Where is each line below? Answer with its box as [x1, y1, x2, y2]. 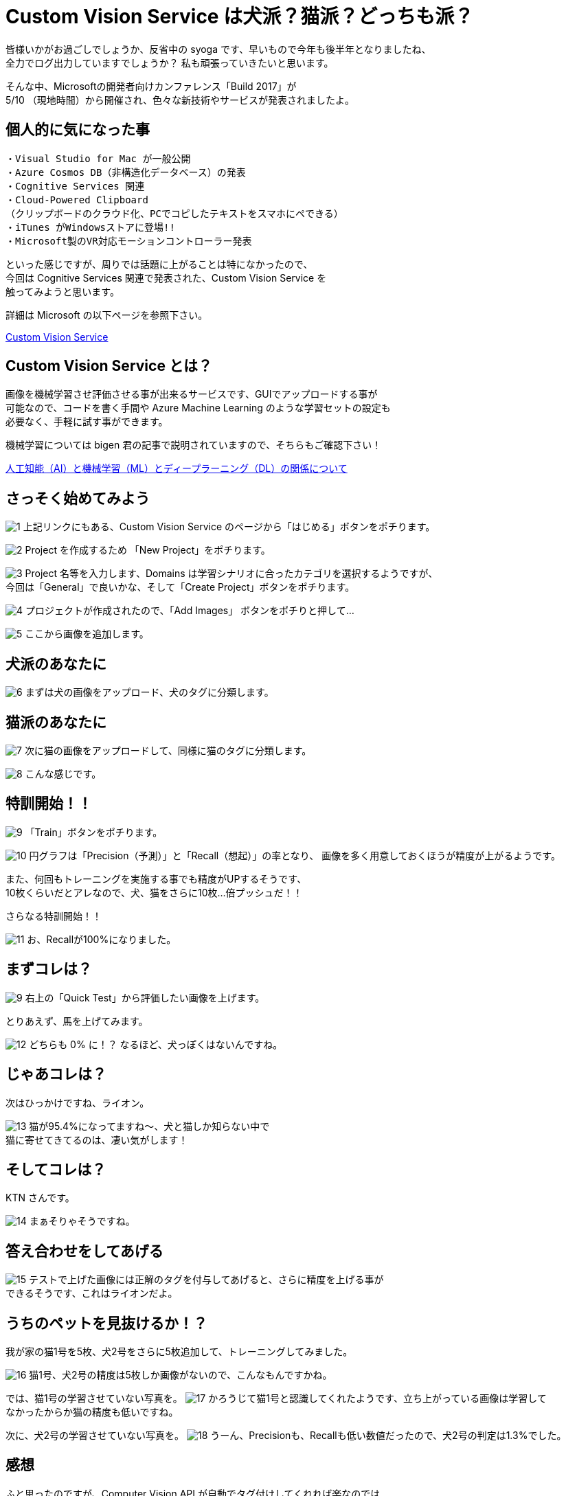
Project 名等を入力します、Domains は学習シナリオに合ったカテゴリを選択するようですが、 [25, 567, 438, 580]
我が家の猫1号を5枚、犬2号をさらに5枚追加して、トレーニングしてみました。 [5, 1346, 353, 1358]
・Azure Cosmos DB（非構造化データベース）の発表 [5, 166, 246, 178]
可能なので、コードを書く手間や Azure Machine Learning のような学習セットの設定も [5, 402, 391, 414]
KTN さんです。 [5, 1192, 75, 1204]
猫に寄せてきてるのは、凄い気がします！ [5, 1133, 188, 1146]
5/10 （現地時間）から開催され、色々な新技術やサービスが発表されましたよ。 [5, 93, 354, 106]
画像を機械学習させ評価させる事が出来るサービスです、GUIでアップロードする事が [5, 388, 378, 400]
